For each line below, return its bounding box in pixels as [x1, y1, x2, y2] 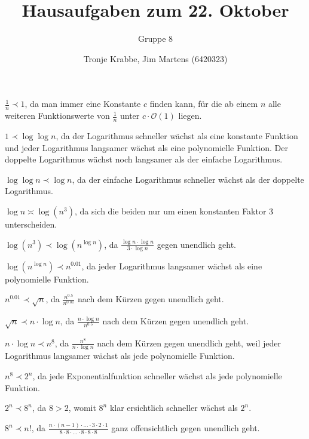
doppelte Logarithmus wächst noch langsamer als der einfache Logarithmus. [5, 153, 283, 165]
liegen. [178, 109, 202, 122]
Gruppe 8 [137, 32, 173, 45]
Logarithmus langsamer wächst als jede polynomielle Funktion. [5, 349, 235, 362]
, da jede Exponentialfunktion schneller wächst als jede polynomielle [32, 370, 282, 382]
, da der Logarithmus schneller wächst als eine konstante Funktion [56, 129, 298, 142]
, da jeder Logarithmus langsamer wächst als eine [81, 259, 262, 272]
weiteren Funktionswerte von [5, 109, 110, 122]
